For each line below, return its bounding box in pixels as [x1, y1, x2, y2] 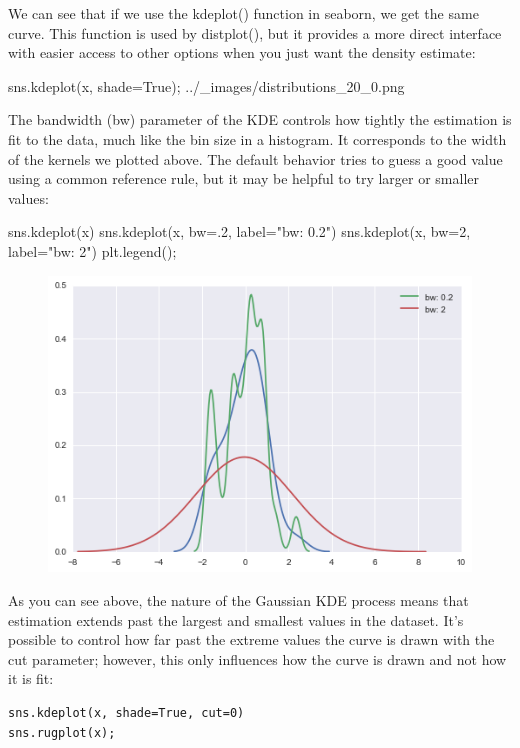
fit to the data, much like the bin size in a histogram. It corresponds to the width [8, 128, 507, 149]
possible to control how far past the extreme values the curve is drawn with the [8, 629, 495, 650]
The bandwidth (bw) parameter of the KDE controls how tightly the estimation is [8, 109, 512, 130]
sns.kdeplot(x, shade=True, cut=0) [8, 705, 245, 720]
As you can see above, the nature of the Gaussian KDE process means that [8, 590, 469, 610]
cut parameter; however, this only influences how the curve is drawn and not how [8, 648, 507, 669]
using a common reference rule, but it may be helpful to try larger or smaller [8, 168, 480, 189]
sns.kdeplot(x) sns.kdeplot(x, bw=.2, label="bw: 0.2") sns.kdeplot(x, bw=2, [8, 221, 471, 242]
